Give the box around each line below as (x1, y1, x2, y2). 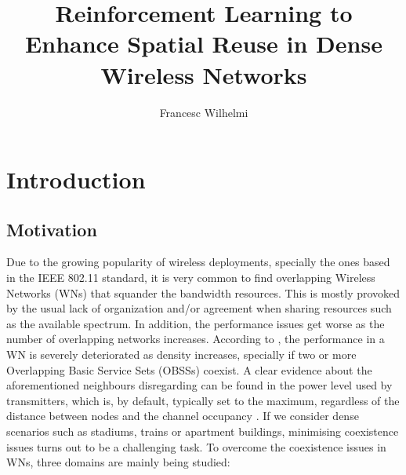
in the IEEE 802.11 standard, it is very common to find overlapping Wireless (6, 269, 375, 286)
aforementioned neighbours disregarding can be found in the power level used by (6, 377, 393, 393)
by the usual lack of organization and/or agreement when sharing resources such (6, 300, 392, 316)
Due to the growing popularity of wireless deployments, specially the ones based (6, 254, 390, 270)
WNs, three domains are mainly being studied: (6, 454, 230, 470)
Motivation (6, 217, 97, 241)
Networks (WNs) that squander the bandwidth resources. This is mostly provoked (6, 284, 401, 301)
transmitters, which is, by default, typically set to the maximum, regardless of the (6, 392, 400, 408)
